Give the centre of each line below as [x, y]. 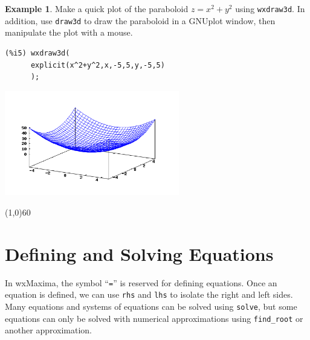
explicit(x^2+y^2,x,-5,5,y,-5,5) [98, 65]
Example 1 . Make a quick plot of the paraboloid [97, 8]
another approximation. [49, 330]
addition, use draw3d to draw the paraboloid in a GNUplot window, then [140, 20]
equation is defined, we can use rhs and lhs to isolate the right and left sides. [149, 294]
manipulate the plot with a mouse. [69, 32]
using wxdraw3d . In [270, 8]
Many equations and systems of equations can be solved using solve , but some [151, 306]
